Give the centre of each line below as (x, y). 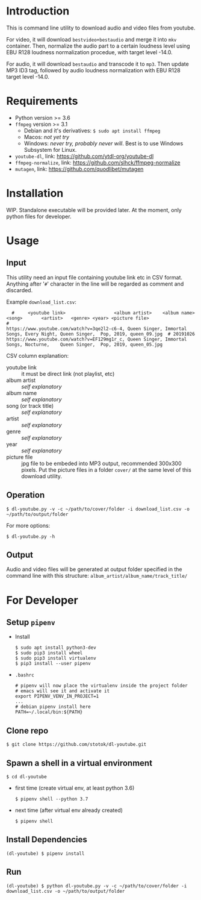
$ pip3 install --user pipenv (53, 664)
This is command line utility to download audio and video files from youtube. (101, 28)
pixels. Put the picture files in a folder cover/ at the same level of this (106, 470)
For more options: (28, 525)
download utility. (42, 476)
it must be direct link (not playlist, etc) (68, 373)
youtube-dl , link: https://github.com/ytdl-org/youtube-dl (84, 156)
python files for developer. (39, 216)
